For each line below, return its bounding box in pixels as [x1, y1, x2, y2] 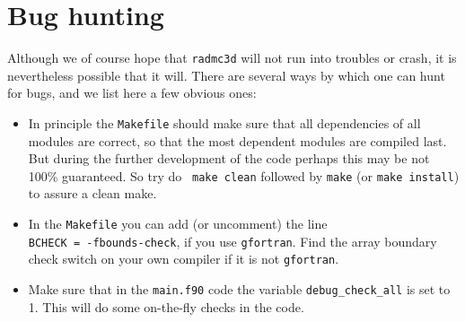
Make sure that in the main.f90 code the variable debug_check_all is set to [28, 280, 451, 299]
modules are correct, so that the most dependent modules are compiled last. [28, 131, 447, 150]
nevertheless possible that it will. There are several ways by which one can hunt [7, 65, 445, 84]
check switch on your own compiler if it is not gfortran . [28, 249, 339, 268]
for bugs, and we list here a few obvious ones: [7, 83, 257, 102]
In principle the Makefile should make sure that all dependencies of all [28, 113, 421, 132]
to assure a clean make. [28, 184, 157, 203]
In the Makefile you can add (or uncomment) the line [28, 214, 328, 233]
